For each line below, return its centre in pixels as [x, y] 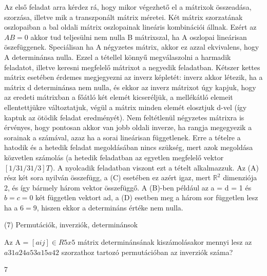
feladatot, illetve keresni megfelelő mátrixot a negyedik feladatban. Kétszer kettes [132, 67]
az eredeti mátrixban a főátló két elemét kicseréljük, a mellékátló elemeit [119, 97]
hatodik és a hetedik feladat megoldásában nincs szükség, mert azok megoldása [129, 147]
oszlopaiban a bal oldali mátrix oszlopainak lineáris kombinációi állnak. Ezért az [130, 27]
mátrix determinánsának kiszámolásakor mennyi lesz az [165, 242]
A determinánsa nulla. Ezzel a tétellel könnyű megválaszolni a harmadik [118, 57]
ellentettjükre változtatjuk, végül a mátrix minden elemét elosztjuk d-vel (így [126, 107]
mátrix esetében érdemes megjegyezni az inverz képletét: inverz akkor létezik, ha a [133, 77]
